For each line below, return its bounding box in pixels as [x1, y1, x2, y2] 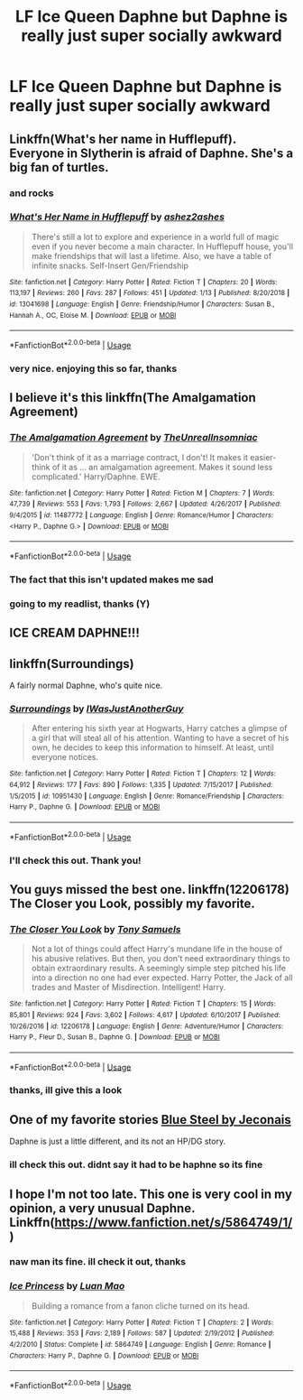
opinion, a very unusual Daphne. [9, 1201, 196, 1216]
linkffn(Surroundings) [9, 656, 135, 672]
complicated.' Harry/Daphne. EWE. [31, 471, 161, 482]
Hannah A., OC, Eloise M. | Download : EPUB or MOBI [9, 311, 177, 320]
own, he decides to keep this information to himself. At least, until [31, 742, 275, 753]
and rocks [9, 187, 54, 199]
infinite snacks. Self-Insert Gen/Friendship [31, 260, 189, 271]
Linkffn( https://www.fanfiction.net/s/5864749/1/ [9, 1214, 293, 1229]
